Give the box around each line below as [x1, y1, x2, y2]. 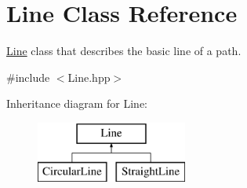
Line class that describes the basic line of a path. [6, 42, 242, 59]
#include [6, 68, 50, 85]
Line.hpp [67, 68, 111, 85]
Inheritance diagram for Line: [6, 95, 147, 112]
